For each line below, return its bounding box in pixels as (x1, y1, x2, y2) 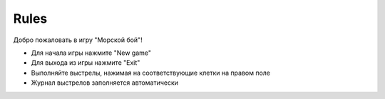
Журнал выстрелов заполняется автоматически (31, 78, 178, 87)
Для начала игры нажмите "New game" (31, 48, 151, 57)
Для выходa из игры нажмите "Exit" (31, 58, 140, 67)
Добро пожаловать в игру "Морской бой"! (13, 36, 143, 44)
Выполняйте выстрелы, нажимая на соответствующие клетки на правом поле (31, 68, 271, 77)
